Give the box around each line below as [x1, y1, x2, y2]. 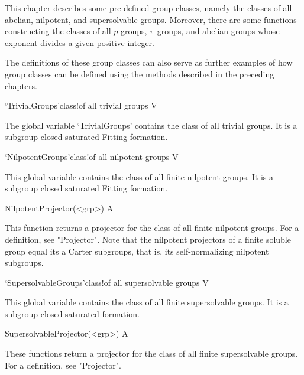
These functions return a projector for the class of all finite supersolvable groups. [5, 347, 298, 360]
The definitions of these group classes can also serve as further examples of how [5, 56, 293, 69]
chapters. [5, 79, 37, 92]
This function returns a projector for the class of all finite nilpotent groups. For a [5, 221, 299, 234]
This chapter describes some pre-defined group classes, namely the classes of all [5, 2, 292, 14]
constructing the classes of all [5, 25, 111, 37]
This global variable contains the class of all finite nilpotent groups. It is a [5, 170, 273, 182]
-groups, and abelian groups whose [154, 25, 280, 37]
